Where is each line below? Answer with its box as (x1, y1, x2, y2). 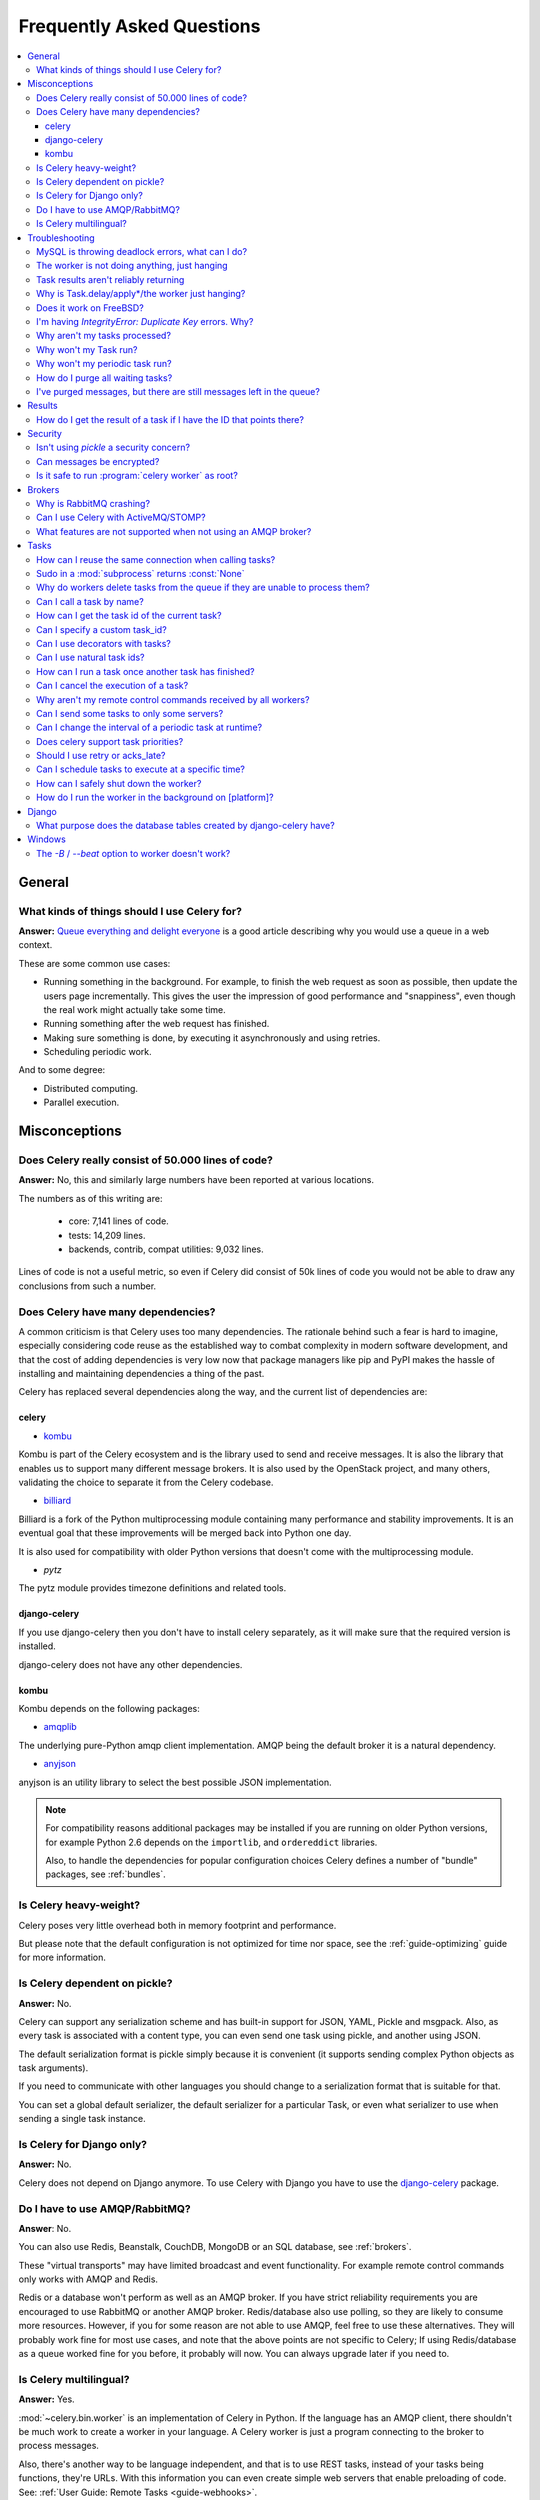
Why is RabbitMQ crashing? (36, 498, 150, 510)
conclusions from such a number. (18, 1280, 157, 1292)
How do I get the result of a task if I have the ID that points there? (36, 413, 305, 425)
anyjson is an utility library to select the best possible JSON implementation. (18, 1776, 332, 1788)
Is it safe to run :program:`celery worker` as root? (36, 470, 239, 482)
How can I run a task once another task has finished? (36, 665, 255, 677)
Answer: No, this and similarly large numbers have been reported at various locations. (18, 1174, 375, 1186)
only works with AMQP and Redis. (18, 2273, 159, 2285)
